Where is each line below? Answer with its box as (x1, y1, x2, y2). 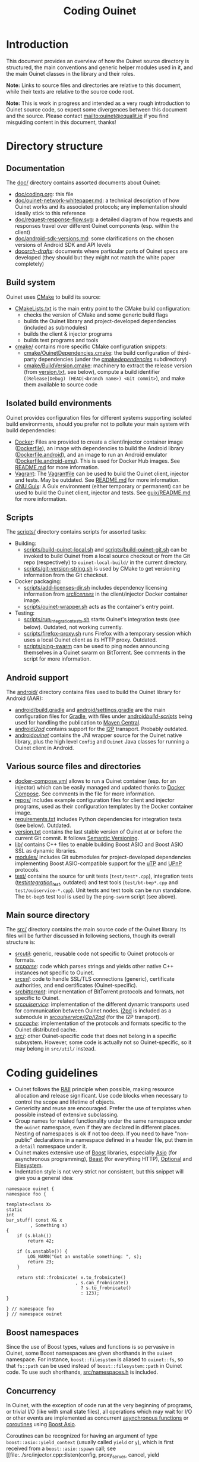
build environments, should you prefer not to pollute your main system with (6, 420, 190, 428)
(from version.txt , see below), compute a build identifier (23, 368, 160, 375)
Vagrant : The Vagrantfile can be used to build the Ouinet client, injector (14, 470, 189, 477)
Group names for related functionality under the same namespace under (14, 1117, 192, 1125)
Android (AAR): (6, 695, 43, 702)
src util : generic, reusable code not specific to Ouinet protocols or (14, 950, 175, 958)
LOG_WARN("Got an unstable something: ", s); (27, 1254, 143, 1260)
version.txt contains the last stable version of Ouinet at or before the (14, 828, 182, 835)
